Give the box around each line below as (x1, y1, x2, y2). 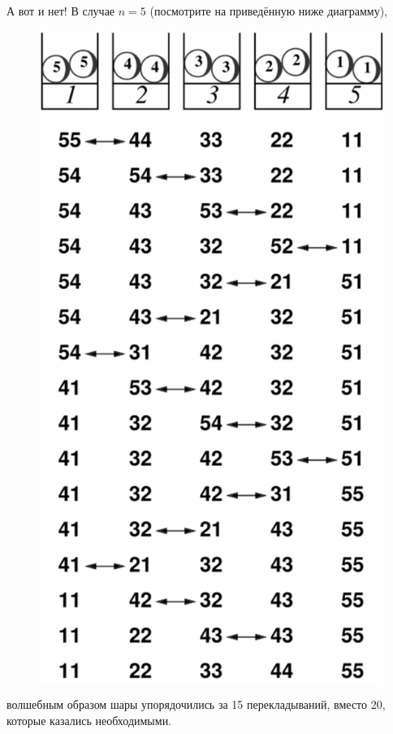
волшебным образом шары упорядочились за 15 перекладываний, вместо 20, (6, 696, 386, 713)
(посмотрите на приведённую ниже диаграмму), (149, 2, 387, 19)
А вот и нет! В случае (6, 2, 115, 19)
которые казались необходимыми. (6, 711, 172, 728)
